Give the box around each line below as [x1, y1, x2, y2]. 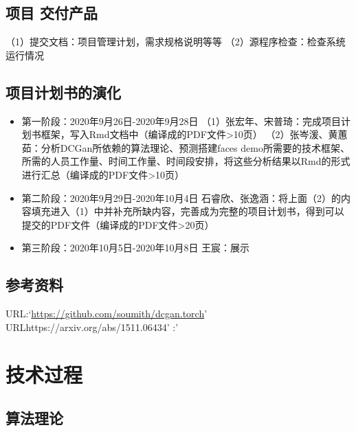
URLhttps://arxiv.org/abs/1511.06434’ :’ [5, 319, 179, 334]
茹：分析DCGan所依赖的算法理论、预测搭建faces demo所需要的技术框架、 [21, 140, 350, 155]
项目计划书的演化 [5, 81, 121, 102]
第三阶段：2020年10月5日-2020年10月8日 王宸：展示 [21, 240, 250, 255]
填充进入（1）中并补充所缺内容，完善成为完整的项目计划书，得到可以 [31, 204, 344, 218]
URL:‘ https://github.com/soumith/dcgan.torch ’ [5, 306, 208, 321]
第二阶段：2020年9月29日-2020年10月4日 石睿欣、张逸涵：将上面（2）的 [21, 190, 342, 205]
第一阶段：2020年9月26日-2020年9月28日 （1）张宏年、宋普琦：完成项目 [21, 113, 342, 128]
